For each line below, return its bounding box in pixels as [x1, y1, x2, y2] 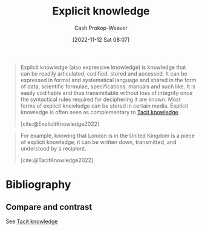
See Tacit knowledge [5, 218, 58, 225]
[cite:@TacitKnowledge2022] [20, 156, 94, 164]
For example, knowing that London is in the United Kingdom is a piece [20, 132, 195, 139]
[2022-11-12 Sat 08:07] [72, 36, 130, 43]
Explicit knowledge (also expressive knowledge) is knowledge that [20, 63, 186, 71]
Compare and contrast [5, 201, 93, 212]
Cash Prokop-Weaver [74, 24, 128, 31]
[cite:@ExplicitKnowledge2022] [20, 120, 100, 128]
